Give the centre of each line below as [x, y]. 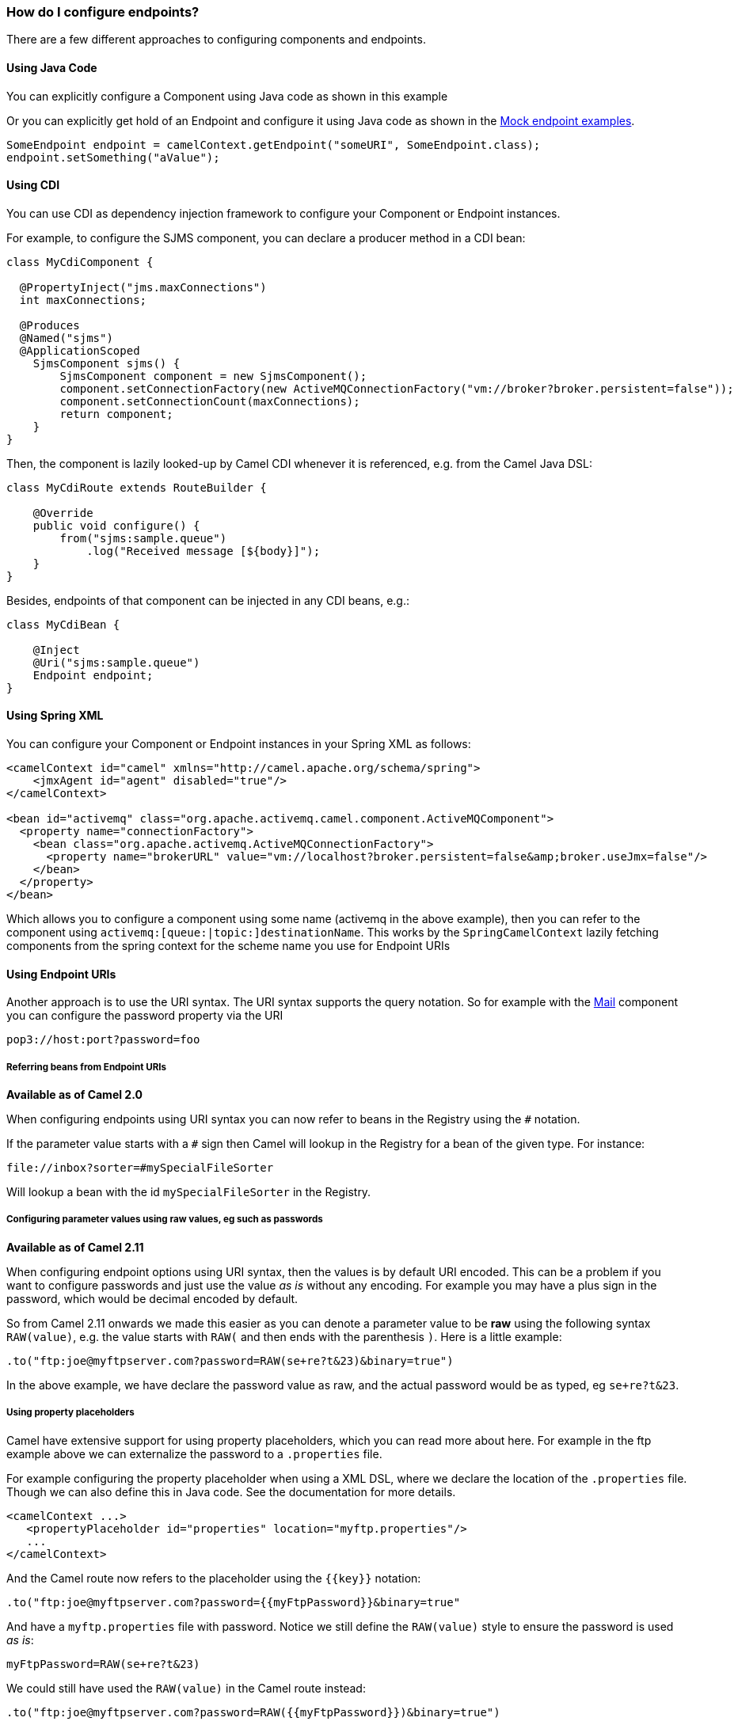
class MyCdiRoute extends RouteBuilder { [137, 487]
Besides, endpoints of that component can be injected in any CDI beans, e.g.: [208, 600]
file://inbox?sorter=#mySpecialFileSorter [140, 1168]
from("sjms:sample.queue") [143, 538]
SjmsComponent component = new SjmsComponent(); [213, 376]
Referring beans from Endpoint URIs [87, 1067]
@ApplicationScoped [80, 350]
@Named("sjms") [66, 338]
